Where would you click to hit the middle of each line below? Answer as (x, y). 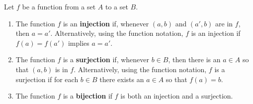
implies (79, 43)
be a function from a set (59, 6)
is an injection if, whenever (106, 23)
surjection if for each (47, 79)
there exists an (122, 79)
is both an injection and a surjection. (177, 96)
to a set (117, 6)
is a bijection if (88, 96)
